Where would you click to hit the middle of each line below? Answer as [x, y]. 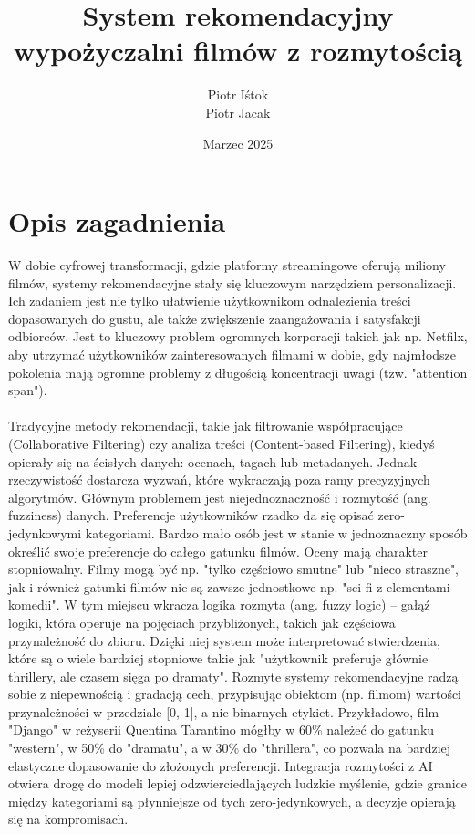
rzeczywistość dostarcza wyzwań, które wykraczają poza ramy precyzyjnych [219, 480]
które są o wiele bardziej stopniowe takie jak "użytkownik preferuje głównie [218, 658]
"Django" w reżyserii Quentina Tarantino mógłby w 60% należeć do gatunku [222, 730]
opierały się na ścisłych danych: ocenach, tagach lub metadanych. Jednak [213, 461]
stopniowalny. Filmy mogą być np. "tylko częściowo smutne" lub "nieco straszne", [234, 569]
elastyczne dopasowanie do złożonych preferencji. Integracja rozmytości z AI [221, 765]
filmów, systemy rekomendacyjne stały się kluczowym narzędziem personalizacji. [232, 282]
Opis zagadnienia [117, 221]
